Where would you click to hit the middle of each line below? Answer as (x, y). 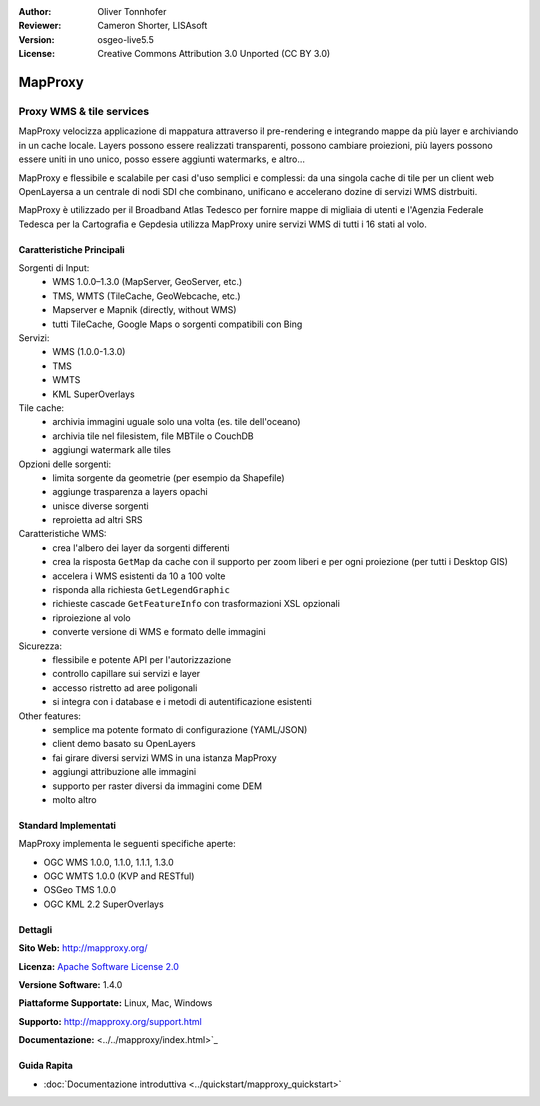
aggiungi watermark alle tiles (112, 450)
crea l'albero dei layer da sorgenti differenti (141, 547)
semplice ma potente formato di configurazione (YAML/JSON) (180, 729)
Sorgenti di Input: (54, 268)
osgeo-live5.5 (125, 39)
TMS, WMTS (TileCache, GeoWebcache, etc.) (146, 296)
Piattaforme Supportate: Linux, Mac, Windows (115, 1003)
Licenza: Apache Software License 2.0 (98, 966)
